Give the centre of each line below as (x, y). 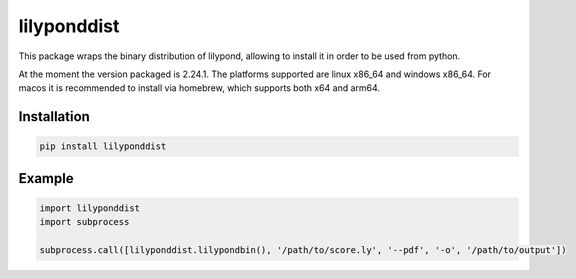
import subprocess (84, 222)
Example (46, 178)
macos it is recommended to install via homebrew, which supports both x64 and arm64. (199, 88)
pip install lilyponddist (103, 146)
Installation (54, 116)
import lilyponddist (89, 208)
